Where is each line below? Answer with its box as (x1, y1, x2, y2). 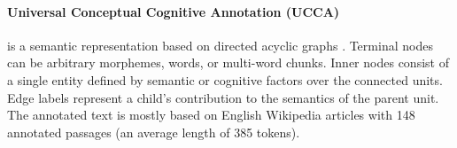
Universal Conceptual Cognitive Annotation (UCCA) (7, 2, 340, 20)
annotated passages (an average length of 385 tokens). (7, 122, 300, 141)
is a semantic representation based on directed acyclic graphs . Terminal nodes (7, 35, 433, 54)
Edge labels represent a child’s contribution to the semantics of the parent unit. (7, 88, 439, 106)
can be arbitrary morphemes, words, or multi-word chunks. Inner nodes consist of (7, 53, 449, 72)
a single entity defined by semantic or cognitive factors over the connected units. (7, 70, 443, 89)
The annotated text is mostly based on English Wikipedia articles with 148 (7, 105, 415, 124)
